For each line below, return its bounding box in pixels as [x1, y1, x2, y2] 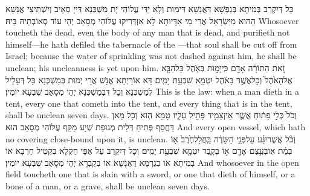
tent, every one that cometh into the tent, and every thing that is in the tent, [5, 96, 292, 109]
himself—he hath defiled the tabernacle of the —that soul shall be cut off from [5, 37, 297, 50]
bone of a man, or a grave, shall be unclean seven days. [5, 179, 210, 192]
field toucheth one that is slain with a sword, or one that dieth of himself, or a [5, 168, 295, 180]
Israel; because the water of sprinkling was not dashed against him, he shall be [5, 49, 297, 62]
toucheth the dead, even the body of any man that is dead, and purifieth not [5, 26, 290, 39]
